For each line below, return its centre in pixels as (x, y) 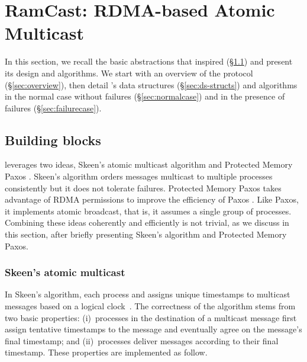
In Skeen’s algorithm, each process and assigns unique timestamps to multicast (148, 294)
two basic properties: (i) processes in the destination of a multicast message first (151, 317)
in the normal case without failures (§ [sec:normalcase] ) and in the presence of (145, 96)
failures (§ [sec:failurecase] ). (53, 108)
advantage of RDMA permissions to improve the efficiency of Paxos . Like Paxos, (152, 199)
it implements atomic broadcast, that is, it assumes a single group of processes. (148, 211)
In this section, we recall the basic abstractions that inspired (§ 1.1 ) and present (149, 61)
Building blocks (53, 140)
